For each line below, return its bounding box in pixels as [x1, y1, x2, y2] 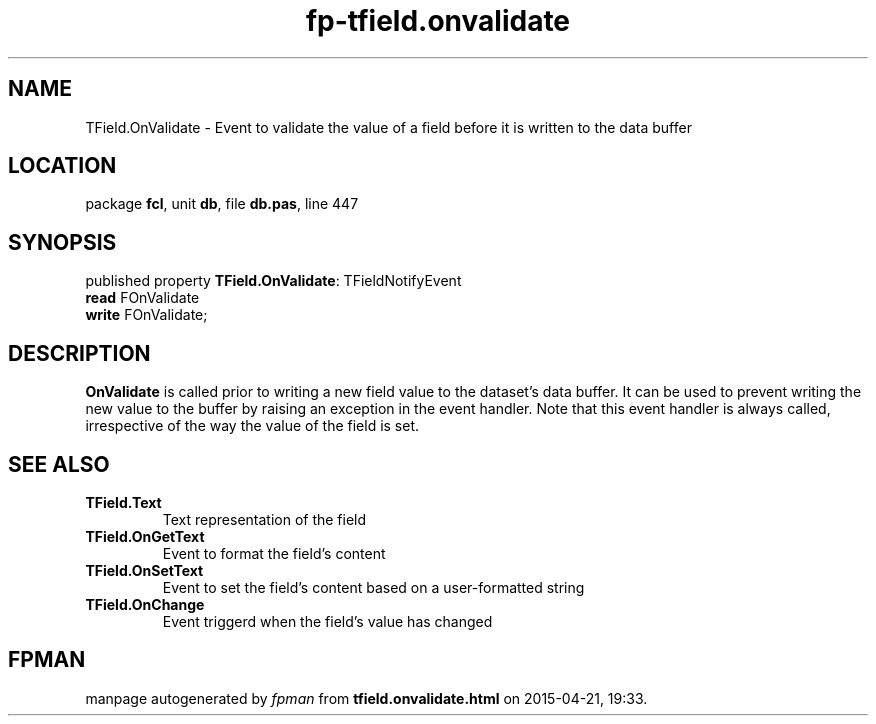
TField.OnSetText [85, 561, 204, 579]
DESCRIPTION [8, 340, 151, 366]
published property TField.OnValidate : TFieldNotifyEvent [85, 272, 462, 290]
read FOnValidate [85, 289, 200, 307]
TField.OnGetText [85, 527, 205, 545]
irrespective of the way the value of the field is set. [85, 417, 420, 435]
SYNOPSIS [8, 229, 117, 255]
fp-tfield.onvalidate [305, 4, 571, 38]
